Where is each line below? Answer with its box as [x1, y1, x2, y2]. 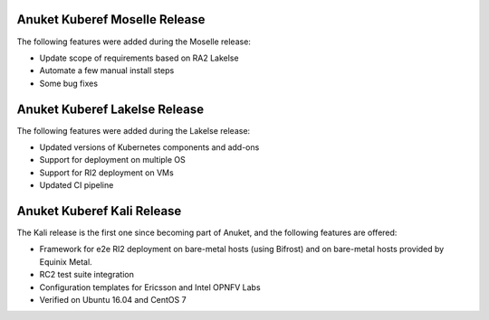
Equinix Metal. [39, 256, 92, 267]
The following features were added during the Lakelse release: [16, 125, 251, 136]
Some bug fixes [39, 78, 99, 89]
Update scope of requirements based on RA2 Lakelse [39, 52, 239, 63]
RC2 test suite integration [39, 269, 135, 280]
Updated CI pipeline [39, 180, 114, 191]
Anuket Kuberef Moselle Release [16, 12, 206, 27]
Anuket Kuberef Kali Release [16, 203, 182, 219]
